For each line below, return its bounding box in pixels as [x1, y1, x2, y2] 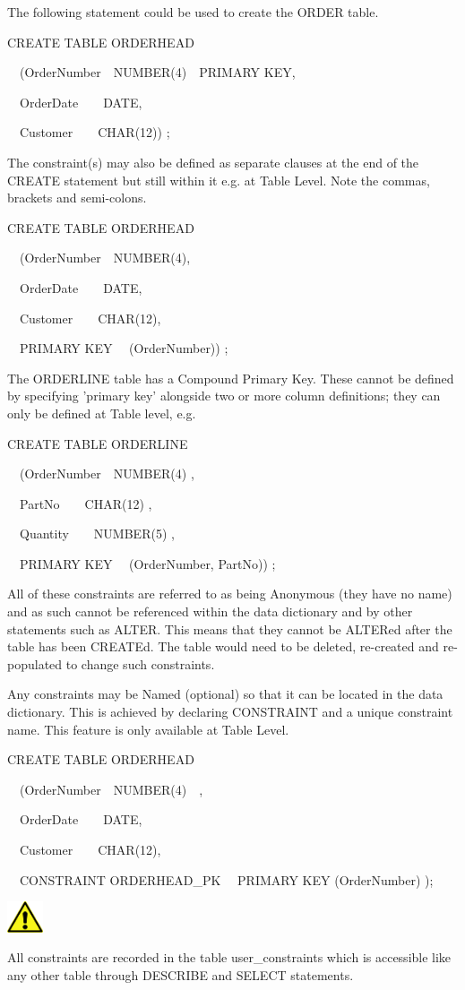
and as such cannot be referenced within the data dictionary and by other [7, 602, 413, 621]
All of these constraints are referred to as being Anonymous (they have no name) [7, 584, 452, 603]
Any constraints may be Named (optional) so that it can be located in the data [7, 684, 443, 703]
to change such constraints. [65, 654, 215, 673]
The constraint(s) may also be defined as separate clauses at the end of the [7, 152, 419, 171]
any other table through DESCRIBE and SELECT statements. [7, 966, 354, 985]
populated [7, 654, 63, 673]
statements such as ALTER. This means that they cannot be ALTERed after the [7, 619, 452, 638]
